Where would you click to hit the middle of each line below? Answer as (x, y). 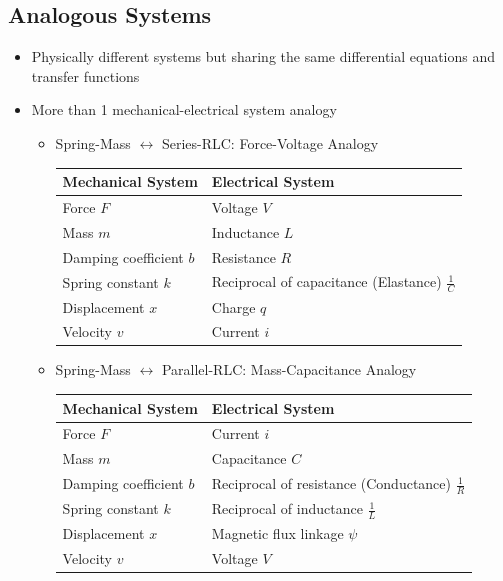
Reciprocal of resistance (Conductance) (331, 483)
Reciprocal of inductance (287, 508)
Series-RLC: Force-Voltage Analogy (270, 142)
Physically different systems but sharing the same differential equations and (263, 56)
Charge (233, 306)
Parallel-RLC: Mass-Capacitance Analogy (289, 369)
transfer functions (85, 75)
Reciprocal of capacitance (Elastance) (326, 281)
